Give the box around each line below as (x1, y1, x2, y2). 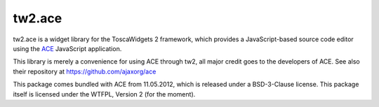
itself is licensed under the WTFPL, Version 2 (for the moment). (13, 90, 196, 98)
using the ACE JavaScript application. (13, 44, 122, 52)
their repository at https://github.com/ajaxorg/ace (13, 67, 157, 76)
